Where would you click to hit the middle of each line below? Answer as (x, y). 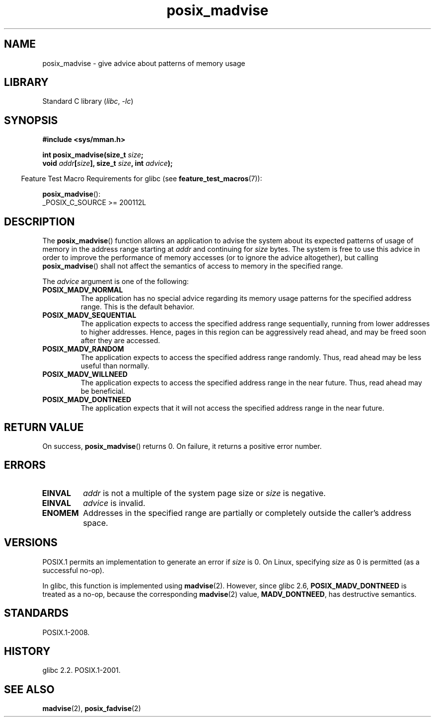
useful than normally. (115, 366)
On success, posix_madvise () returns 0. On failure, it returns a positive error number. (182, 446)
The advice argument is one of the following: (116, 282)
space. (96, 523)
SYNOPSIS (31, 120)
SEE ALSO (29, 689)
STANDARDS (36, 613)
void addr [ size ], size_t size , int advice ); (108, 163)
